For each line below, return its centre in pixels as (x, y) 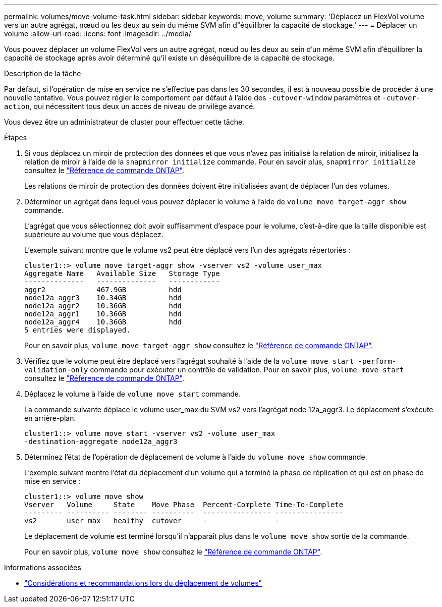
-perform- (377, 361)
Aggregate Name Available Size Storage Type (122, 273)
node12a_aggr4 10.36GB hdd (103, 322)
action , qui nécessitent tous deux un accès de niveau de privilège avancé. (130, 106)
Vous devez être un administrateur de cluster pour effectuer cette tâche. (124, 122)
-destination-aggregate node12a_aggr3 (101, 442)
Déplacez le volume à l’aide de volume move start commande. (132, 394)
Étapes (16, 137)
